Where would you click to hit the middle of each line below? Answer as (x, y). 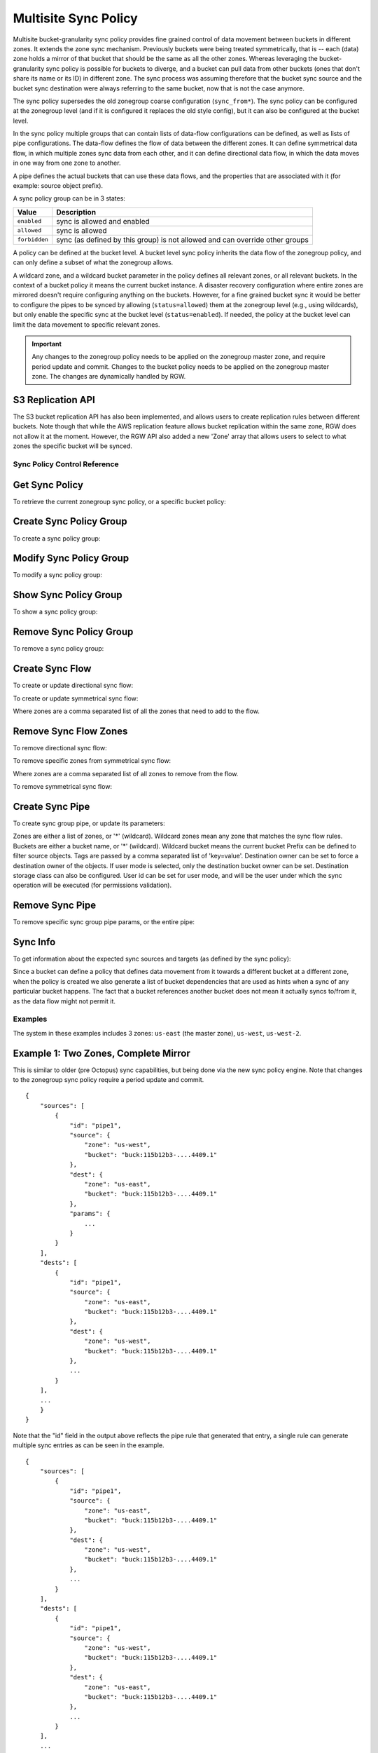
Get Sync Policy (48, 485)
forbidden (33, 239)
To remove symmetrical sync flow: (62, 787)
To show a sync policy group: (55, 612)
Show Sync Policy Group (68, 595)
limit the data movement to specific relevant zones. (86, 324)
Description (76, 212)
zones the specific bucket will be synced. (73, 446)
